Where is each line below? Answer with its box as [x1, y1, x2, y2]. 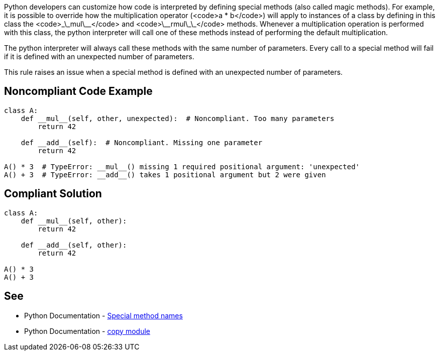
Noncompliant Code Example [4, 85, 153, 98]
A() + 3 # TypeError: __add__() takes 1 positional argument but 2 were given [4, 170, 326, 179]
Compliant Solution [4, 187, 102, 200]
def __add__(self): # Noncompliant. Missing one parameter [21, 138, 263, 147]
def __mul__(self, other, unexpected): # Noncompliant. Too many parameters [21, 114, 335, 123]
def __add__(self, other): [21, 241, 127, 249]
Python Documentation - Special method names [24, 311, 183, 320]
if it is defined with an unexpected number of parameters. [4, 52, 194, 61]
